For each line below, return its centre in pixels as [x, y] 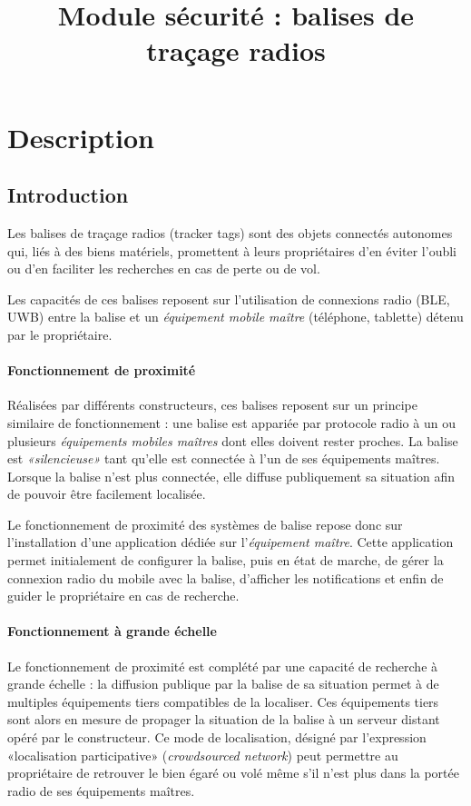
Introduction [68, 195]
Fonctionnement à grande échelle [112, 631]
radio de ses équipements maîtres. [101, 790]
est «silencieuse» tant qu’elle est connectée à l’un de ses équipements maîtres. [224, 458]
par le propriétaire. [60, 334]
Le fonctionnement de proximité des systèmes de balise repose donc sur [205, 524]
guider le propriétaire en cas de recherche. [123, 596]
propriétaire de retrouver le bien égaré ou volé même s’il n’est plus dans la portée [233, 773]
